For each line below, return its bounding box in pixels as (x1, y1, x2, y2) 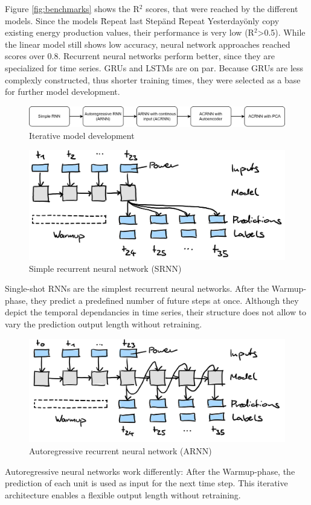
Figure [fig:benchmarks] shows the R (5, 2, 139, 14)
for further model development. (5, 85, 120, 98)
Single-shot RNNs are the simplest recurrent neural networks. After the (5, 282, 269, 295)
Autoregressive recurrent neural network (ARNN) (29, 445, 212, 457)
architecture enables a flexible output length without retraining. (5, 488, 241, 501)
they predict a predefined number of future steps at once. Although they (30, 294, 299, 306)
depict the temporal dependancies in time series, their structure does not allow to (5, 306, 307, 318)
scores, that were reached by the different (146, 2, 298, 14)
